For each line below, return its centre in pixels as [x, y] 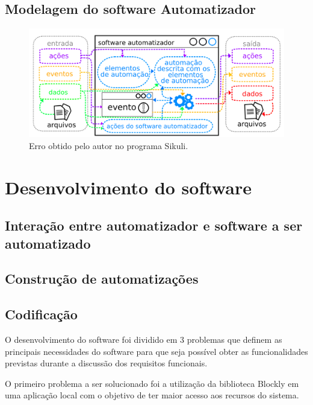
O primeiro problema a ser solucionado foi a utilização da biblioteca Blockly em [152, 383]
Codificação [41, 314]
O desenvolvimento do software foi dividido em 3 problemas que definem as [144, 340]
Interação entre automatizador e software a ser [154, 225]
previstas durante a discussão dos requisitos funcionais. [106, 363]
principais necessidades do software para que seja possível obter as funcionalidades [156, 351]
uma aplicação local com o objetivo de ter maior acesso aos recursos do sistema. [152, 395]
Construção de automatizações [102, 279]
